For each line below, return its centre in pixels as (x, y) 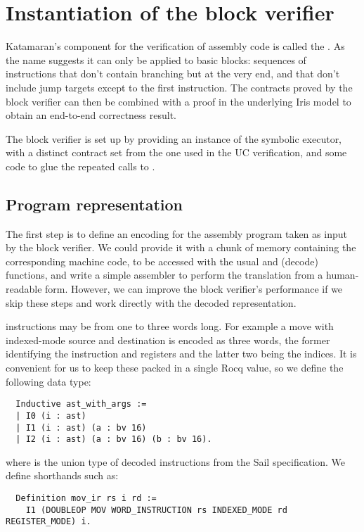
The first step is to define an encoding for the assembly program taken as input (176, 233)
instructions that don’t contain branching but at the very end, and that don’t (173, 74)
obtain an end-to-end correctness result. (91, 115)
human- (343, 275)
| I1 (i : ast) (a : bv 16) (81, 427)
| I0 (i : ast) (51, 416)
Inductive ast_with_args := (81, 404)
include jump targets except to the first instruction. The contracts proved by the (179, 87)
